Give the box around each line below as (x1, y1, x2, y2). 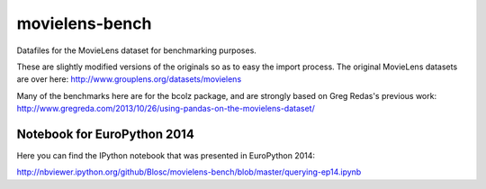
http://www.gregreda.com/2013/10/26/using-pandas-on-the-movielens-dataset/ (16, 103, 315, 114)
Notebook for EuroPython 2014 (16, 126, 195, 141)
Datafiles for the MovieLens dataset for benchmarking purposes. (16, 45, 256, 56)
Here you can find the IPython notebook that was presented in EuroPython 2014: (16, 150, 315, 161)
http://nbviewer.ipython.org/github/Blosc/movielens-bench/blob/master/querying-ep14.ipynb (16, 166, 362, 177)
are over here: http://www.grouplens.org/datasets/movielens (16, 74, 242, 85)
